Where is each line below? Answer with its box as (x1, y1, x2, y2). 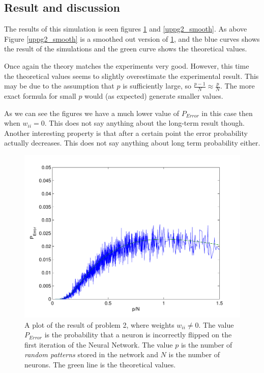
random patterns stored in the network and (24, 349, 158, 360)
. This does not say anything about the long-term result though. (44, 118, 245, 128)
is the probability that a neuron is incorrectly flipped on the (44, 329, 232, 340)
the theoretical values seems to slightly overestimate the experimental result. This (4, 70, 259, 81)
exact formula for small (4, 91, 76, 101)
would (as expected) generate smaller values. (84, 91, 223, 101)
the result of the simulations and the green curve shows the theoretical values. (4, 43, 247, 54)
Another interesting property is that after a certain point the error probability (4, 127, 248, 138)
